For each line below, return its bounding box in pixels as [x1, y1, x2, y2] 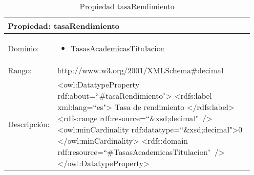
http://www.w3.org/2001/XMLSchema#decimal [57, 65, 224, 76]
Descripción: [8, 118, 50, 130]
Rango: [8, 65, 32, 76]
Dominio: [8, 43, 39, 54]
